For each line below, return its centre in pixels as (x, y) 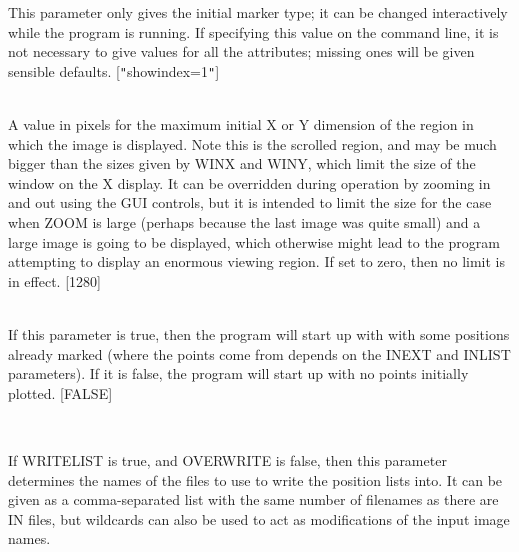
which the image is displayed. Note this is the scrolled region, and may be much (252, 143)
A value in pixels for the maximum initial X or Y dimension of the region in (241, 124)
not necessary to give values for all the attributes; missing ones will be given (241, 51)
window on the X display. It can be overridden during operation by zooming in (249, 182)
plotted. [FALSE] (60, 392)
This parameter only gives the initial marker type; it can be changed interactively (258, 12)
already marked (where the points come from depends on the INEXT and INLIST (259, 353)
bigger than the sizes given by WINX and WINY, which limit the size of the (242, 163)
